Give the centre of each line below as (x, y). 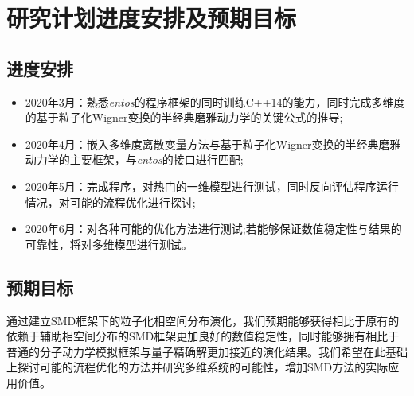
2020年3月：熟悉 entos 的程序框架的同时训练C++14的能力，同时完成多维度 (215, 101)
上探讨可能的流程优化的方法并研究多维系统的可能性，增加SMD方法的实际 (197, 367)
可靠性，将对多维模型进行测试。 (109, 244)
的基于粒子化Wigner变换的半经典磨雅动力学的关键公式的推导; (184, 117)
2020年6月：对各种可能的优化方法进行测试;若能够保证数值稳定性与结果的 (213, 229)
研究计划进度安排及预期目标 (152, 18)
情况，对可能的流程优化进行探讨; (110, 202)
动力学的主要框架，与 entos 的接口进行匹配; (134, 159)
